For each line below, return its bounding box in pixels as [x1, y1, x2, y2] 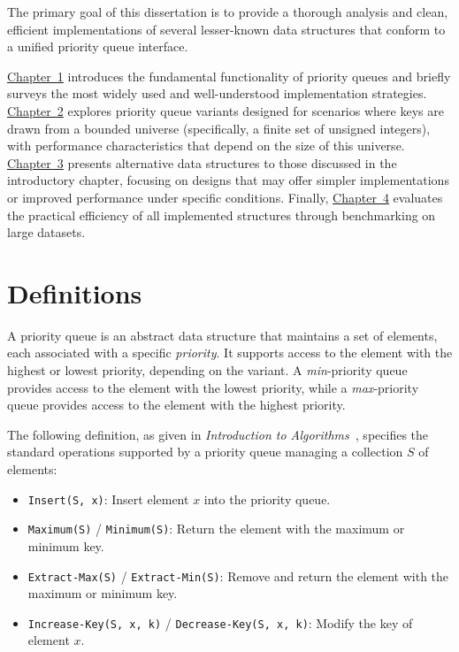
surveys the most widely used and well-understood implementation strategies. [7, 84, 427, 103]
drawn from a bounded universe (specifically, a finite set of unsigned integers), [7, 119, 431, 137]
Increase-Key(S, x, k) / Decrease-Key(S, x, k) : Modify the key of [27, 613, 413, 632]
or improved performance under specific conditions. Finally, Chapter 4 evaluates [7, 188, 443, 206]
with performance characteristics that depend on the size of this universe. [7, 136, 405, 155]
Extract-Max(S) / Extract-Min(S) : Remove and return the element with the [27, 566, 449, 585]
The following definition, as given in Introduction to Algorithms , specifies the [7, 425, 429, 443]
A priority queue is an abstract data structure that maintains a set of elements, [7, 326, 438, 344]
